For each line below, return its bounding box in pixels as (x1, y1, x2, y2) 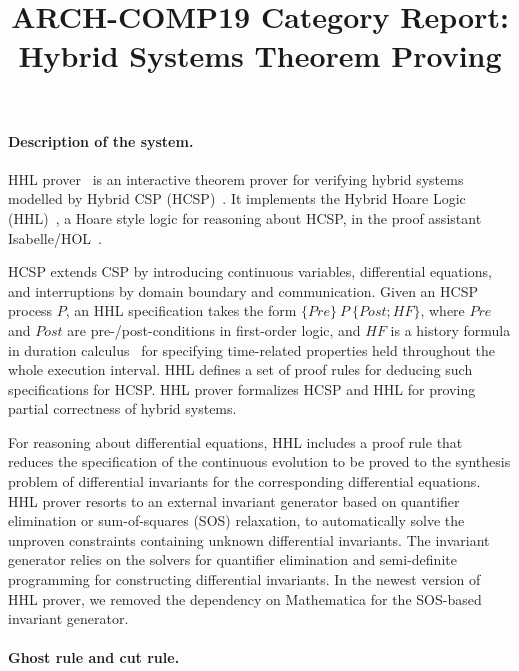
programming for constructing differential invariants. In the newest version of (8, 569, 481, 590)
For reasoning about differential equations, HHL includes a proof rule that (8, 431, 463, 452)
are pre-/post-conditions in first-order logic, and (67, 319, 361, 340)
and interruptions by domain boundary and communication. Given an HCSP (8, 280, 478, 301)
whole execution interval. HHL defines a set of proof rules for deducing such (8, 359, 473, 380)
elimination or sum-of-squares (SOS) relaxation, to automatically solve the (8, 510, 465, 531)
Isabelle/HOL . (8, 227, 103, 248)
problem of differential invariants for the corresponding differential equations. (8, 471, 481, 492)
